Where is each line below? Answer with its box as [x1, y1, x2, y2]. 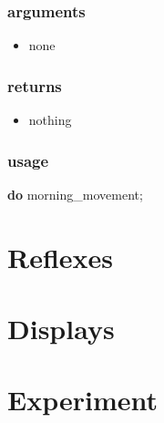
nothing [28, 110, 72, 129]
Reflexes [7, 238, 114, 275]
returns [7, 74, 62, 97]
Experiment [7, 381, 159, 418]
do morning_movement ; [7, 184, 143, 203]
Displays [7, 310, 115, 346]
